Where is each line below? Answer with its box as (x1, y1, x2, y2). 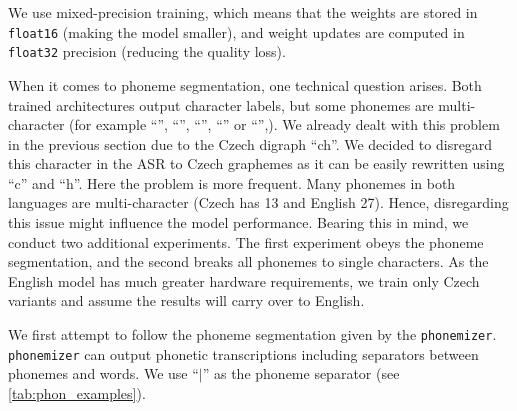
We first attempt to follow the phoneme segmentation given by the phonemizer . (8, 324, 497, 345)
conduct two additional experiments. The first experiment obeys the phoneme (8, 231, 484, 252)
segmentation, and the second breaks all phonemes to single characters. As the (8, 251, 489, 272)
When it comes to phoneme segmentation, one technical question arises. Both (8, 74, 482, 95)
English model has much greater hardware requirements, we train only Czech (8, 270, 480, 291)
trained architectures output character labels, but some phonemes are (8, 94, 434, 115)
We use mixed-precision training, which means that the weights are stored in (8, 2, 478, 22)
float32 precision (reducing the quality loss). (8, 41, 286, 62)
